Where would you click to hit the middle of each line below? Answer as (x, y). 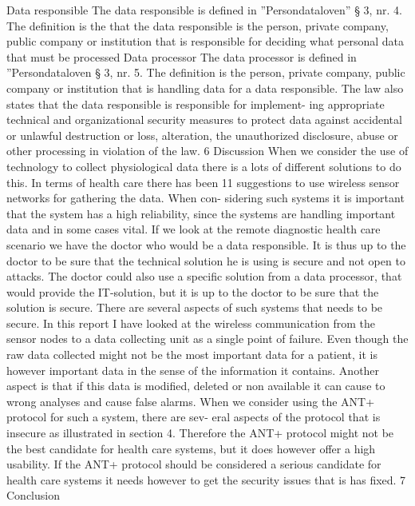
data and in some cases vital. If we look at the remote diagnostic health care (194, 229)
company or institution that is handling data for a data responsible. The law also (205, 88)
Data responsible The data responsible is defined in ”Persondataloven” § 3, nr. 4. (204, 10)
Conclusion (33, 495)
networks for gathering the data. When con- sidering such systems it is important (206, 198)
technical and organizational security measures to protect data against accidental (204, 120)
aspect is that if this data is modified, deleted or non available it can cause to (196, 386)
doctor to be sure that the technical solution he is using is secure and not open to (206, 260)
